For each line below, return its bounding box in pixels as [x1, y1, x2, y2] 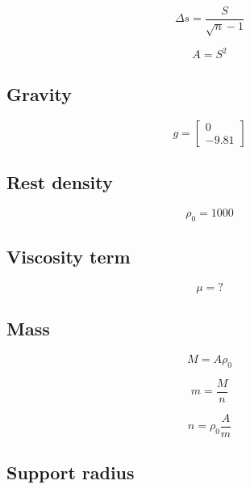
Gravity [6, 81, 72, 106]
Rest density [6, 169, 113, 194]
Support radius [6, 460, 135, 485]
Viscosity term [6, 243, 131, 268]
